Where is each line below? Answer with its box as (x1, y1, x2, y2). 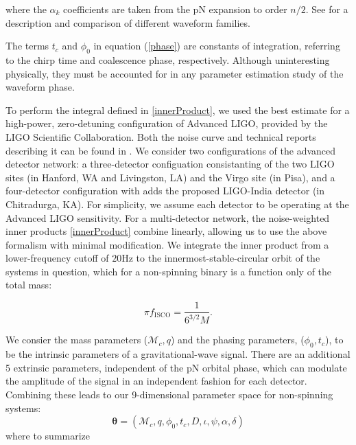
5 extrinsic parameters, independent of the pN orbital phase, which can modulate (5, 360, 347, 374)
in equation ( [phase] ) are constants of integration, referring (93, 38, 340, 53)
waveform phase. (5, 80, 75, 94)
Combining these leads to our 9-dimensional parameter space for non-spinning (5, 387, 333, 402)
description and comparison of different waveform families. (5, 15, 250, 30)
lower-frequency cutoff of (5, 251, 109, 265)
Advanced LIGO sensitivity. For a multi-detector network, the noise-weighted (5, 210, 330, 225)
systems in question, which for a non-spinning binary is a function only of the (5, 264, 332, 278)
